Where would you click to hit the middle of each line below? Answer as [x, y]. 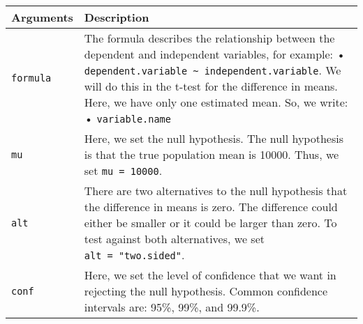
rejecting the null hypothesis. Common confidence [206, 291]
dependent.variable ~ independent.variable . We [213, 70]
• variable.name [127, 118]
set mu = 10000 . [123, 170]
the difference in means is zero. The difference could [211, 207]
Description [117, 17]
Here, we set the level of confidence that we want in [210, 275]
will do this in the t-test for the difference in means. [211, 86]
